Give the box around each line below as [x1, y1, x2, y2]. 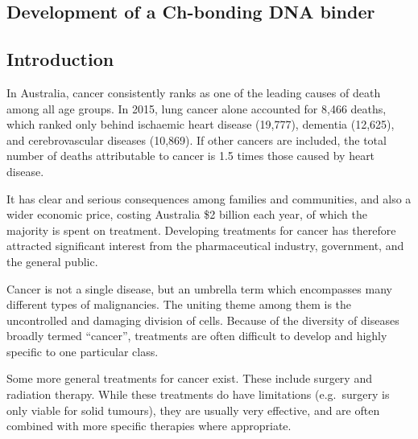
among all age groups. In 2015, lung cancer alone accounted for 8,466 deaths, [6, 100, 387, 117]
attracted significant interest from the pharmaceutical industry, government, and [6, 237, 404, 254]
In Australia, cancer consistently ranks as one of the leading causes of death [6, 84, 381, 101]
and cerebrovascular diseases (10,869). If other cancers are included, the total [6, 131, 387, 148]
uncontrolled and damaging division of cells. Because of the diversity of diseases [6, 311, 399, 328]
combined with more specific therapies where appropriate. [6, 417, 292, 434]
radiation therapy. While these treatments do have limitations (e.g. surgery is [6, 386, 390, 403]
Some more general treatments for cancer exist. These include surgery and [6, 370, 372, 387]
